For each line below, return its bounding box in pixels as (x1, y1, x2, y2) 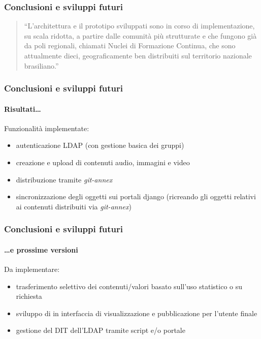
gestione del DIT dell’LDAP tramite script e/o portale (16, 325, 185, 335)
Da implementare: (4, 264, 60, 274)
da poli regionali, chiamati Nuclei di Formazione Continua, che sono (24, 40, 236, 51)
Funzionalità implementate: (4, 122, 89, 133)
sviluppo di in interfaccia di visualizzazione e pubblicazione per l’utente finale (16, 307, 257, 318)
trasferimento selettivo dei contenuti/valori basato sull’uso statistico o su (16, 281, 243, 291)
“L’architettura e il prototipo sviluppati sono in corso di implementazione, (24, 20, 255, 31)
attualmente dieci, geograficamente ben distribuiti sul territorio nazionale (24, 50, 252, 60)
